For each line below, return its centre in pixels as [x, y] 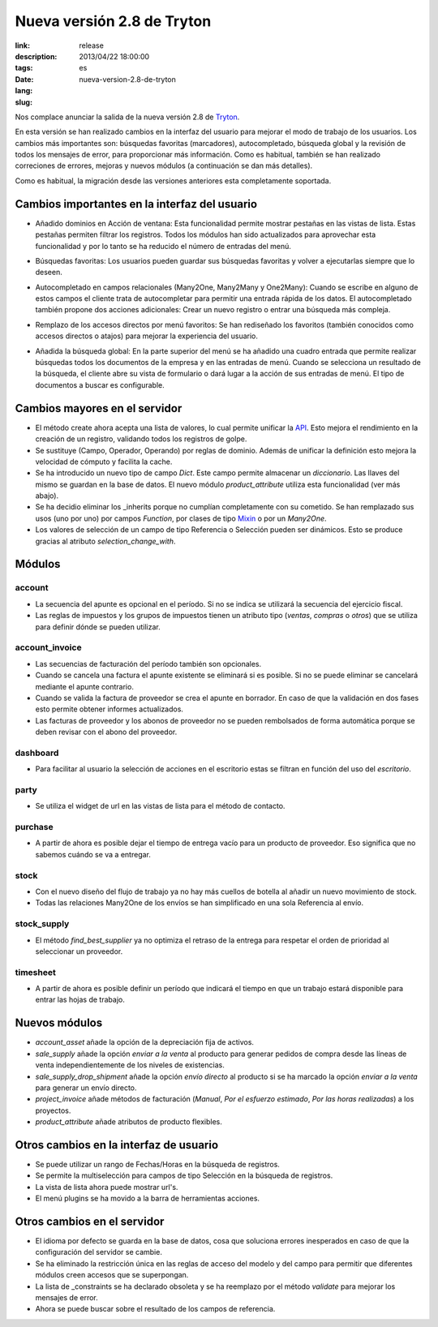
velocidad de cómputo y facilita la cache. [104, 462]
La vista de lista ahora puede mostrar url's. [107, 1187]
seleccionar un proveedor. [79, 951]
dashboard [37, 753]
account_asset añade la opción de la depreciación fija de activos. [145, 1042]
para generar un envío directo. [86, 1088]
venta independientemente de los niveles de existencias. [130, 1065]
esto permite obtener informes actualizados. [109, 709]
